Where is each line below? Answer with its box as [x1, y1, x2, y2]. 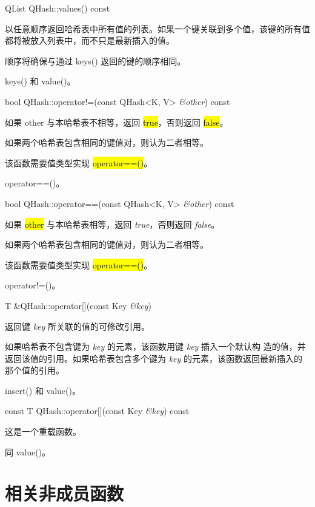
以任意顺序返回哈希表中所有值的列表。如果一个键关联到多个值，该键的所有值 [5, 22, 310, 35]
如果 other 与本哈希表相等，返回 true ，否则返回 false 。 [5, 217, 220, 230]
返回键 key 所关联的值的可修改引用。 [5, 319, 150, 332]
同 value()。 [5, 445, 51, 458]
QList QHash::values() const [5, 2, 110, 14]
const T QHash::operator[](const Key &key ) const [5, 404, 190, 417]
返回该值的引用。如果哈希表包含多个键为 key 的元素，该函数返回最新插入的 [5, 352, 303, 364]
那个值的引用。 [5, 364, 64, 376]
